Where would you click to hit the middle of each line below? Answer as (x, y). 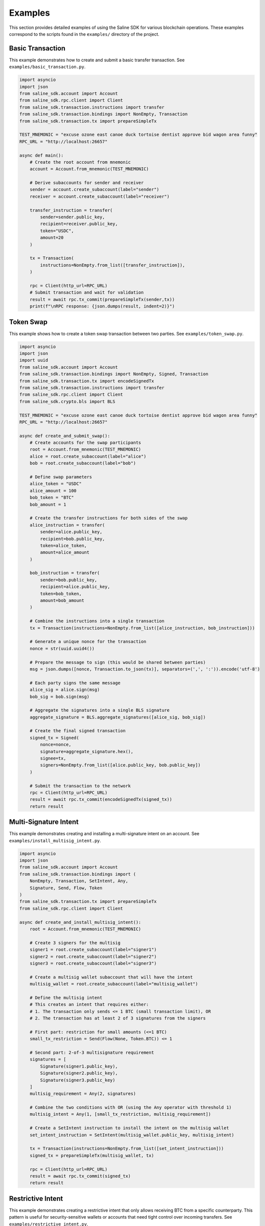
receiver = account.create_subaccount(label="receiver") (100, 196)
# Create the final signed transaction (78, 731)
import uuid (34, 360)
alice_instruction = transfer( (67, 525)
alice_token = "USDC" (56, 484)
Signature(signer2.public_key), (79, 1073)
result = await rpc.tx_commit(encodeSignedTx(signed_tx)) (101, 800)
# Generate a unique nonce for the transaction (88, 642)
